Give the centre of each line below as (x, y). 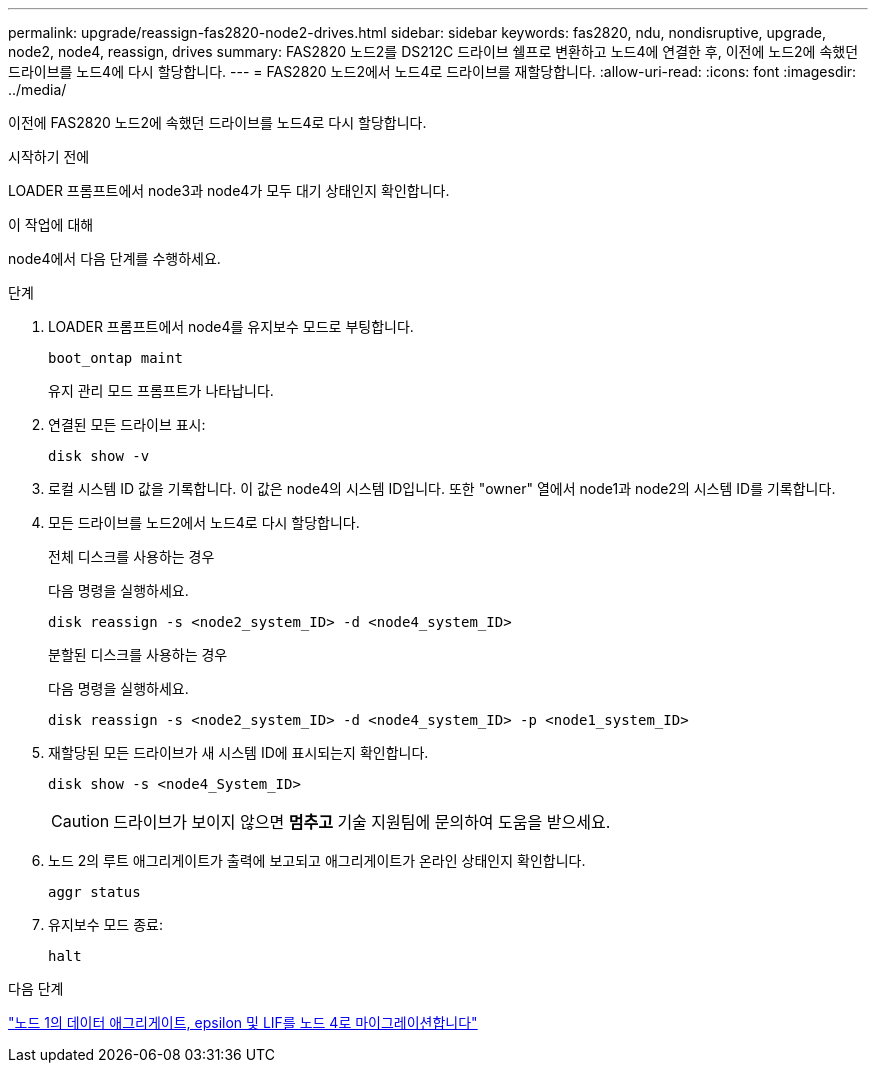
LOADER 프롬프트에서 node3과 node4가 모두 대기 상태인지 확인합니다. (229, 190)
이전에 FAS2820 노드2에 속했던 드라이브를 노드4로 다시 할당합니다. (217, 122)
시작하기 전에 (49, 156)
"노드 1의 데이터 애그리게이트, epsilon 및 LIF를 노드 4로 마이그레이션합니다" (243, 1022)
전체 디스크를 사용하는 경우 (131, 556)
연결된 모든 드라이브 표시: (127, 424)
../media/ (37, 89)
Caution (80, 821)
